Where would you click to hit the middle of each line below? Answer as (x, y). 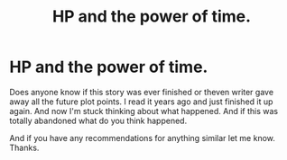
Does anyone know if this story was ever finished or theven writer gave (141, 92)
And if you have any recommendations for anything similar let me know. (142, 138)
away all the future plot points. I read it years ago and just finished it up (141, 102)
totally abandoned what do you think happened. (98, 120)
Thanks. (24, 147)
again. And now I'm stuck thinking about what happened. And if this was (143, 111)
